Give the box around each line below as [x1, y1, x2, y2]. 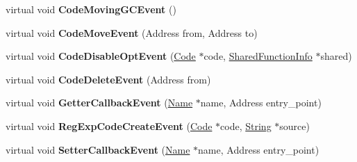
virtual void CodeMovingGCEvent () [6, 2, 176, 16]
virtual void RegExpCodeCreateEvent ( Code [6, 118, 213, 133]
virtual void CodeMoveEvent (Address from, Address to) [6, 25, 258, 40]
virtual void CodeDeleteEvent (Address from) [6, 72, 211, 86]
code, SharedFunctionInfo [204, 49, 313, 63]
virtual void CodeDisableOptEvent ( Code [6, 49, 196, 63]
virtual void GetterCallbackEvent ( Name [6, 95, 193, 110]
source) [279, 118, 310, 133]
